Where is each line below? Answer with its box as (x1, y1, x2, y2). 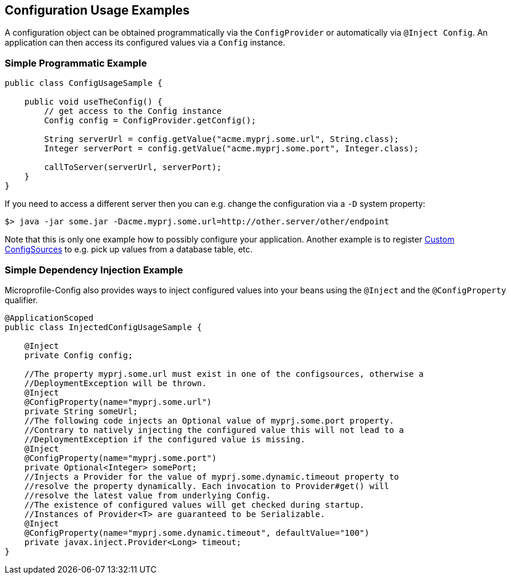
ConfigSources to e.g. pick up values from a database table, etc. (5, 244, 253, 255)
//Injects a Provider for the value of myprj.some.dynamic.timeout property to (24, 471, 399, 481)
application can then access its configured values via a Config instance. (5, 37, 285, 48)
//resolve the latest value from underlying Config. (24, 490, 271, 500)
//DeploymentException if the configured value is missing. (24, 434, 306, 444)
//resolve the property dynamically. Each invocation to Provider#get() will (24, 481, 389, 491)
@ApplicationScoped (5, 313, 94, 323)
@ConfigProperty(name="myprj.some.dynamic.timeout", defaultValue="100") (24, 528, 370, 538)
